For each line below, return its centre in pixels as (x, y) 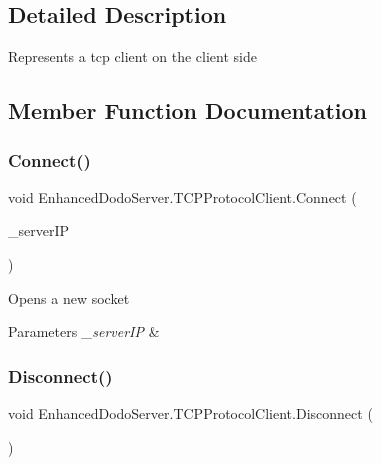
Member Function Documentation (188, 110)
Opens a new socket (69, 297)
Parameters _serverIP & (84, 331)
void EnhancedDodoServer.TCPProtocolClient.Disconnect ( (190, 412)
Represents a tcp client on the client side (132, 56)
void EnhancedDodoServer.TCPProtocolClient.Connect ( (182, 196)
